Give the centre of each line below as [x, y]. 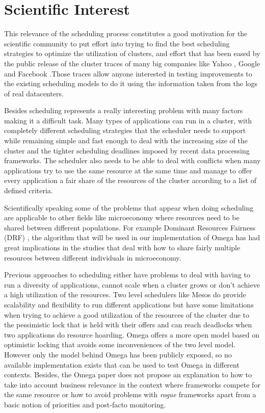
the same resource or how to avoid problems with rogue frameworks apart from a [130, 394]
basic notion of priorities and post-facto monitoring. [85, 404]
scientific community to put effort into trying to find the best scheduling [117, 43]
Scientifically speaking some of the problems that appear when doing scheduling [129, 207]
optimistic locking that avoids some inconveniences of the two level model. [120, 344]
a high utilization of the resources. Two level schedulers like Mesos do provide [125, 294]
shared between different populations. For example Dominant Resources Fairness [130, 227]
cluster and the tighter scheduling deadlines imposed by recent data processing [127, 150]
